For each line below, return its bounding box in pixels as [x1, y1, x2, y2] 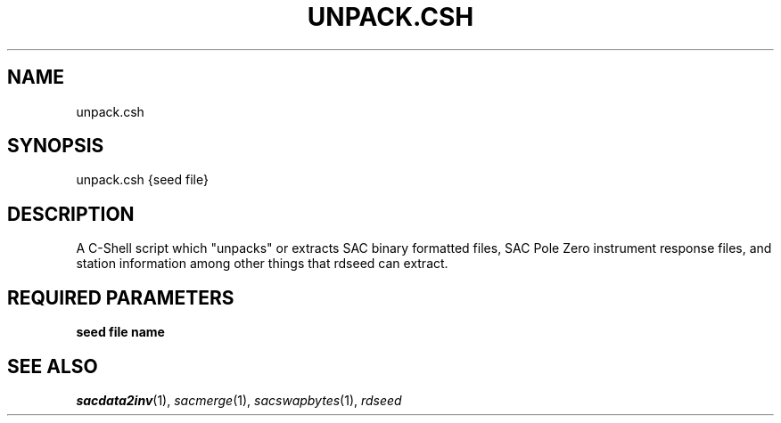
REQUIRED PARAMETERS [7, 286, 234, 309]
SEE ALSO [7, 354, 98, 378]
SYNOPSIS [7, 134, 104, 158]
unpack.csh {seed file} [76, 172, 209, 188]
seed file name [76, 324, 165, 340]
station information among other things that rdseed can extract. [76, 256, 448, 272]
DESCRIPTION [7, 202, 135, 225]
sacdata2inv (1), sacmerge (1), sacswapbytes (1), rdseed [76, 392, 402, 408]
